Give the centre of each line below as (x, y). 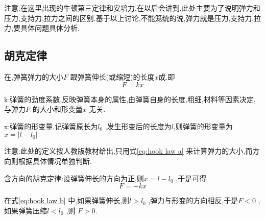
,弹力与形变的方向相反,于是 (193, 200)
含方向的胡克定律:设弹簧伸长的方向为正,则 (74, 178)
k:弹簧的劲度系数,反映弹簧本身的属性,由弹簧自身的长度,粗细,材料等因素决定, (130, 99)
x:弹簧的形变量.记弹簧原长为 (51, 126)
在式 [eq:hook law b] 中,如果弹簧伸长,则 (67, 200)
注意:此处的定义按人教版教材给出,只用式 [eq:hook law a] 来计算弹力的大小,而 (128, 151)
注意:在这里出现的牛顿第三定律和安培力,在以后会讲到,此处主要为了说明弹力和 (132, 8)
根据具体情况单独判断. (55, 161)
